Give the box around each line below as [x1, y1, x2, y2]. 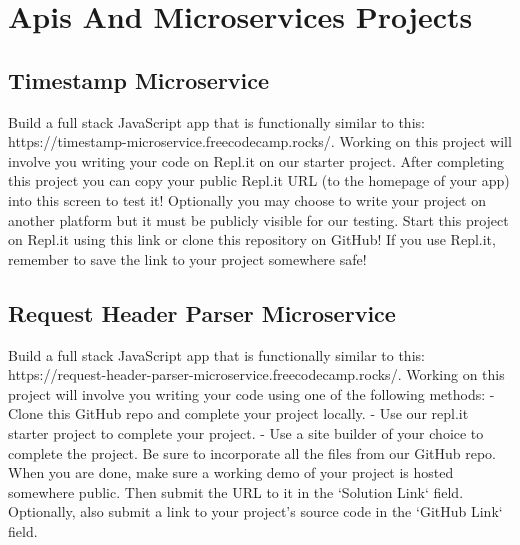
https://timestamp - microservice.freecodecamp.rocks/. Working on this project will [8, 131, 512, 152]
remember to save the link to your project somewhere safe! [8, 248, 367, 269]
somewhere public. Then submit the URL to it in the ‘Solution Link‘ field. [8, 481, 464, 502]
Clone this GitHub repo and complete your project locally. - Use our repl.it [8, 403, 469, 424]
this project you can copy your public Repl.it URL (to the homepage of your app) [8, 170, 510, 191]
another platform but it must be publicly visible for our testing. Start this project [8, 209, 509, 230]
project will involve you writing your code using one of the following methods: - [8, 383, 495, 404]
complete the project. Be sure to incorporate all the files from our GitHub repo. [8, 442, 496, 463]
